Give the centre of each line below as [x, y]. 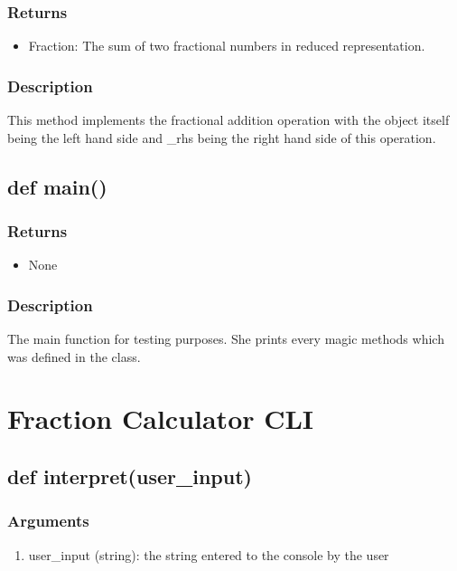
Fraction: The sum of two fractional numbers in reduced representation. [227, 46]
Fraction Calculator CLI [161, 419]
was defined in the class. [74, 356]
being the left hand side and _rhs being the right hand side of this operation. [222, 137]
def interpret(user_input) [130, 476]
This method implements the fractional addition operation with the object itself [228, 120]
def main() [57, 186]
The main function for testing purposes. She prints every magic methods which [226, 339]
